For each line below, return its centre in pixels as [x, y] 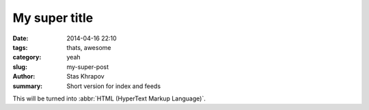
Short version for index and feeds [113, 86]
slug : [20, 67]
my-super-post [88, 67]
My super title [53, 18]
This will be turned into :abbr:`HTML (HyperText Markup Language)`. [109, 98]
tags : [20, 47]
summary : [28, 86]
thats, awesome [89, 47]
